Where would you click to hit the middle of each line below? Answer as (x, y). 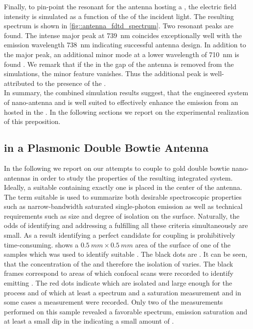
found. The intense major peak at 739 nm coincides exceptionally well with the (123, 35)
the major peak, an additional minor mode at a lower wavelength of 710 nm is (122, 54)
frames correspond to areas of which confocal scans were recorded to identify (119, 273)
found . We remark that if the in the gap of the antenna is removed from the (119, 64)
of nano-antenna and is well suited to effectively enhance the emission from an (121, 102)
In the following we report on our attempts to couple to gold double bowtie (117, 168)
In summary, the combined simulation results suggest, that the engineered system (126, 93)
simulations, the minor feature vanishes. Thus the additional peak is (106, 73)
